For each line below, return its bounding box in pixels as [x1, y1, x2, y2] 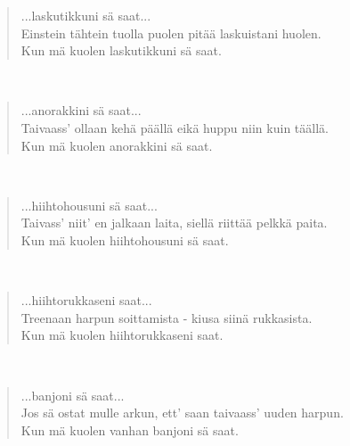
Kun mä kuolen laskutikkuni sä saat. [20, 41, 222, 60]
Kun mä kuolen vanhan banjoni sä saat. [20, 420, 239, 439]
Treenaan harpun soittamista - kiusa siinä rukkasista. [20, 308, 313, 326]
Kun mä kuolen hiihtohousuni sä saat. [20, 230, 229, 249]
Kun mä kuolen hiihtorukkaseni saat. [20, 326, 224, 344]
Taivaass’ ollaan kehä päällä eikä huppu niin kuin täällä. [20, 118, 329, 136]
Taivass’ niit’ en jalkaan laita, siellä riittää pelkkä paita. [20, 213, 328, 232]
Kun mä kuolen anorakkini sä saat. [20, 136, 213, 154]
